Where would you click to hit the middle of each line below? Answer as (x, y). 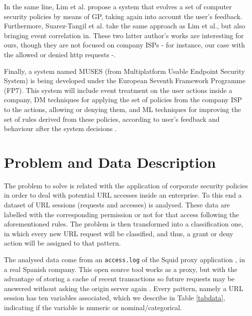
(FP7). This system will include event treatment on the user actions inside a (118, 90)
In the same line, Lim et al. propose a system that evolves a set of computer (118, 6)
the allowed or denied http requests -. (60, 54)
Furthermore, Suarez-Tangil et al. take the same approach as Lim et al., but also (125, 26)
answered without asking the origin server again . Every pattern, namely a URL (124, 288)
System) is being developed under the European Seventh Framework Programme (125, 80)
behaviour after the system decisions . (60, 128)
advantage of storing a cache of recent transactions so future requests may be (119, 279)
